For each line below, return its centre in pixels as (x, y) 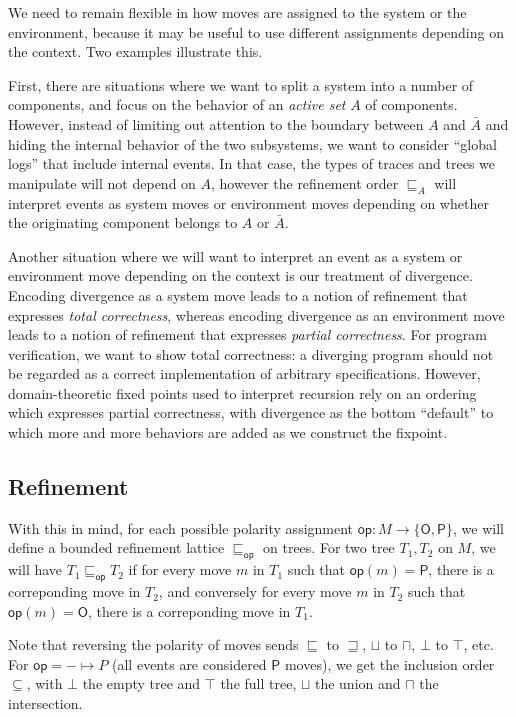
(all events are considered (189, 663)
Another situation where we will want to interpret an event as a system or (235, 255)
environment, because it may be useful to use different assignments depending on (256, 31)
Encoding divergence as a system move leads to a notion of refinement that (238, 294)
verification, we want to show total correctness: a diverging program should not (251, 353)
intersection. (45, 703)
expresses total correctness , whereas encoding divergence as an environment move (256, 314)
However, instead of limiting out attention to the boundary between (216, 123)
